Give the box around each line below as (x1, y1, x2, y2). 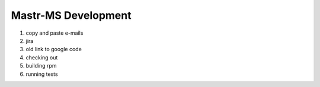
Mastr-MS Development (11, 9, 132, 22)
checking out (25, 53, 58, 61)
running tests (25, 71, 59, 78)
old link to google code (25, 46, 82, 53)
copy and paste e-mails (25, 29, 84, 36)
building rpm (25, 62, 57, 69)
